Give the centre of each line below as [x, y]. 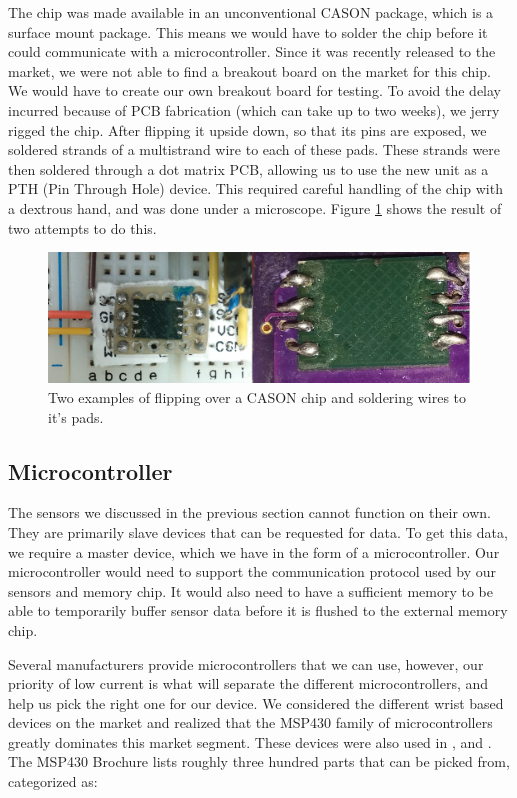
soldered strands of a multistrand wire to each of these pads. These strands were [254, 149]
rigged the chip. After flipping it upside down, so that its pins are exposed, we [247, 129]
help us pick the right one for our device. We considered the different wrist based [256, 702]
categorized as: [53, 781]
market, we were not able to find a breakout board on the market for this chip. [249, 70]
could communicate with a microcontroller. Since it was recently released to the [252, 51]
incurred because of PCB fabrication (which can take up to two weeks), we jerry [254, 109]
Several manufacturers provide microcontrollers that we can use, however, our [246, 663]
